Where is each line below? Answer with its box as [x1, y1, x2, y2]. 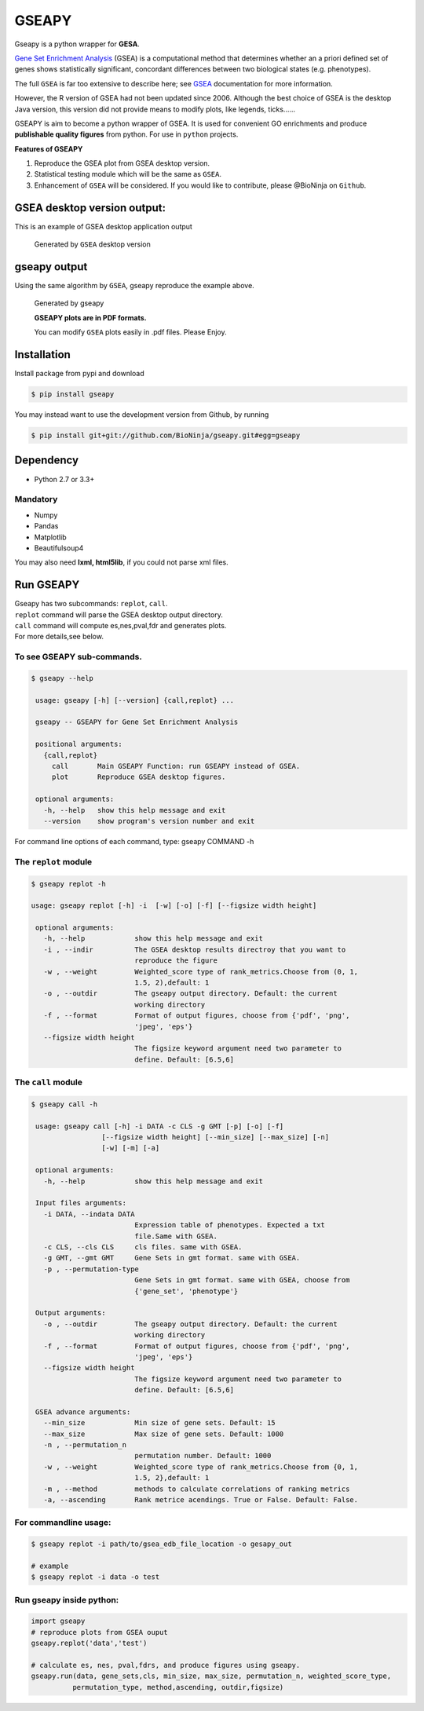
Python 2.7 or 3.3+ [34, 474, 95, 484]
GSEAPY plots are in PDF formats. [34, 313, 147, 322]
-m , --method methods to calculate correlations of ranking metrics [43, 1484, 350, 1493]
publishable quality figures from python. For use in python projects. [14, 130, 239, 139]
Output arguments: [35, 1308, 106, 1318]
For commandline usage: [14, 1517, 111, 1528]
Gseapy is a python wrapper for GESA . [14, 39, 141, 49]
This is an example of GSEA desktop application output [14, 221, 192, 231]
